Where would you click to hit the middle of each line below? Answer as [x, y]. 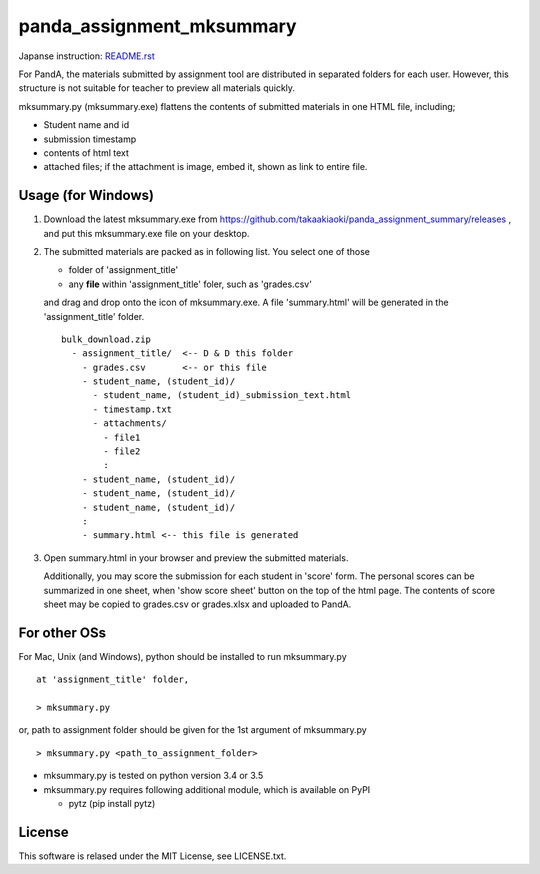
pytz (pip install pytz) [112, 803]
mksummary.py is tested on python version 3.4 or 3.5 [153, 776]
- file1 [122, 437]
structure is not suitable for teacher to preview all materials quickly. [156, 88]
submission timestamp [90, 139]
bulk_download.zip [106, 339]
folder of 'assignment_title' [123, 270]
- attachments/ [129, 423]
